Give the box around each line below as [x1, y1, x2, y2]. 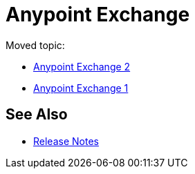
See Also [6, 106, 68, 124]
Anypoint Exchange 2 [33, 60, 131, 72]
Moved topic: [6, 39, 65, 51]
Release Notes [33, 135, 99, 147]
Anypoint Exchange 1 [33, 81, 129, 94]
